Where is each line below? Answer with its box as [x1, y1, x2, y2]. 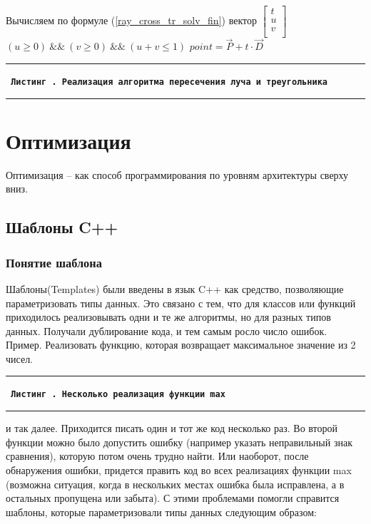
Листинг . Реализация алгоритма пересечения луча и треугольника [11, 76, 328, 87]
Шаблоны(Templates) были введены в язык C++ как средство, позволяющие [6, 281, 344, 296]
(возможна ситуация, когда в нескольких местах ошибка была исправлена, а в [6, 476, 345, 491]
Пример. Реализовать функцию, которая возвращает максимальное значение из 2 [6, 337, 356, 352]
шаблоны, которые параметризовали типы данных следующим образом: [6, 504, 317, 519]
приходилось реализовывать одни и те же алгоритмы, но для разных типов [6, 309, 331, 324]
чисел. [6, 351, 34, 366]
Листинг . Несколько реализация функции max [11, 389, 225, 400]
